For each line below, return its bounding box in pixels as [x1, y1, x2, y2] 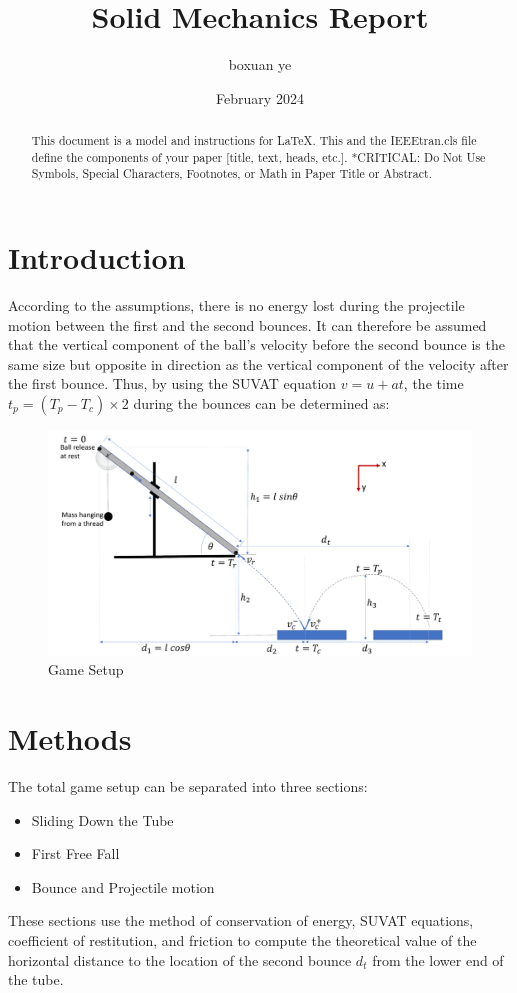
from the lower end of [372, 949, 504, 970]
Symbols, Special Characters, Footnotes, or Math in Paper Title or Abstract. [31, 165, 432, 182]
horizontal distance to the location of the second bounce [8, 949, 352, 970]
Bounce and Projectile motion [31, 876, 215, 897]
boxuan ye [228, 54, 292, 75]
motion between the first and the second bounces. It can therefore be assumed [8, 314, 487, 335]
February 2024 [216, 87, 304, 108]
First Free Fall [31, 843, 120, 864]
